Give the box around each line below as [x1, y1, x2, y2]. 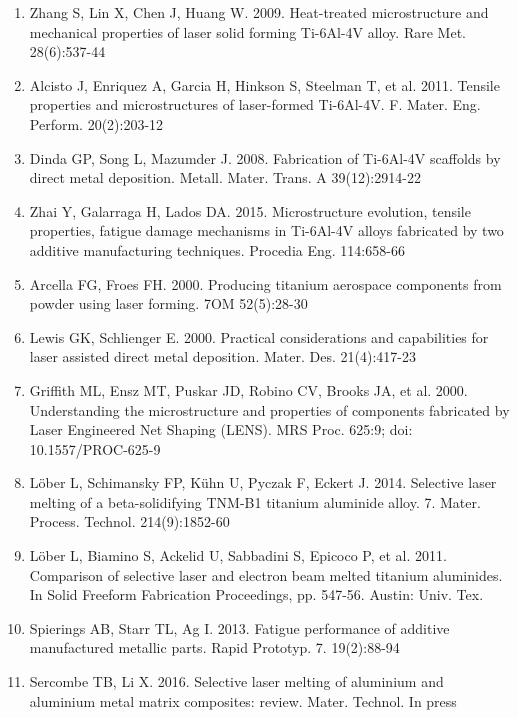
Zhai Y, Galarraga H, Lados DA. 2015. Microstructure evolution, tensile [29, 200, 471, 221]
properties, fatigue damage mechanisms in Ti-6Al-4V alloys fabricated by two [29, 220, 504, 241]
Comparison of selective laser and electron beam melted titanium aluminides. [29, 564, 503, 585]
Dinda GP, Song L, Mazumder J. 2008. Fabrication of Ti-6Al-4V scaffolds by [29, 147, 501, 168]
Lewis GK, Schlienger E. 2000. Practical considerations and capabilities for [29, 326, 489, 347]
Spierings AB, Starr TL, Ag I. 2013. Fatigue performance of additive [29, 617, 450, 638]
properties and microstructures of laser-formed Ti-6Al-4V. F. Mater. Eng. [29, 94, 481, 115]
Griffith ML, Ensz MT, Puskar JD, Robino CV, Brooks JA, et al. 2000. [29, 379, 468, 400]
